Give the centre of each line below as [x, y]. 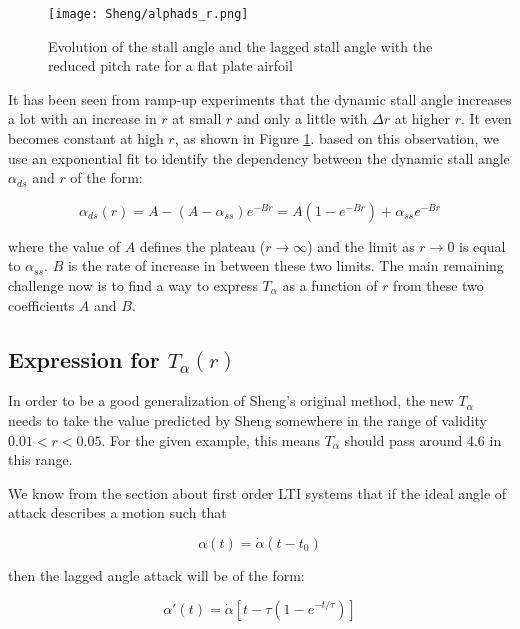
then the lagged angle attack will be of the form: [156, 574]
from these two [438, 285]
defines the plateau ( [202, 245]
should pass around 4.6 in [423, 439]
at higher [422, 118]
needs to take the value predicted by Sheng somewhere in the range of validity [247, 419]
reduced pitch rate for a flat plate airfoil [170, 65]
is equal [482, 245]
